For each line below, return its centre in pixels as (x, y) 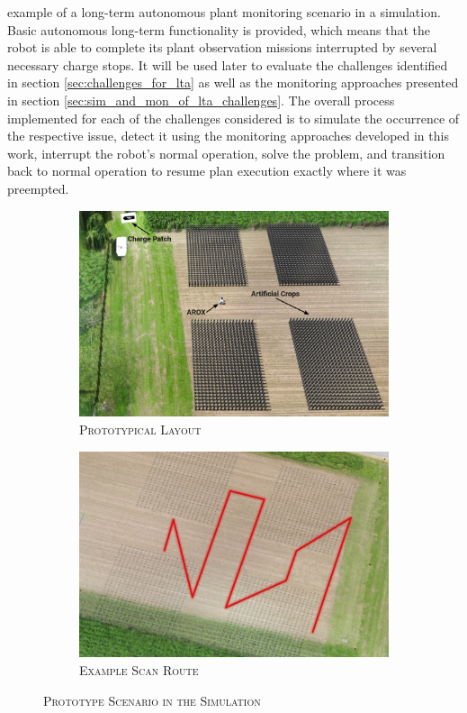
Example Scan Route (139, 670)
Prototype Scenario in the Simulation (152, 700)
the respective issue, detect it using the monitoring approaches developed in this (228, 136)
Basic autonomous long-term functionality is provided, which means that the (219, 29)
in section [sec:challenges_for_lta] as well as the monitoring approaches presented (233, 82)
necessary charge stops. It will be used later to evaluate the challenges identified (228, 64)
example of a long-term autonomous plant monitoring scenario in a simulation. (224, 12)
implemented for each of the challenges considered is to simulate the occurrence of (233, 118)
